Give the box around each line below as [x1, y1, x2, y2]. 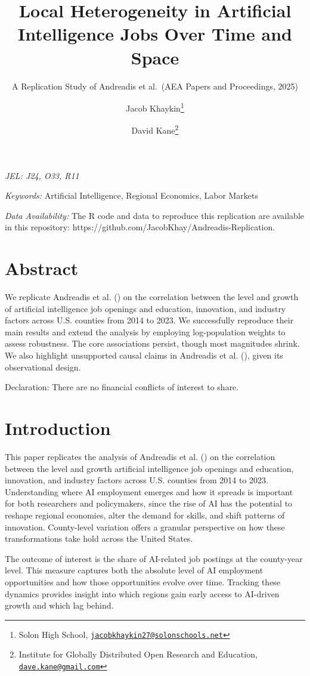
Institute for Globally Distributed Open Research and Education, [18, 648, 258, 660]
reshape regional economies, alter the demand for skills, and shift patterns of [5, 508, 285, 521]
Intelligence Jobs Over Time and [18, 21, 292, 46]
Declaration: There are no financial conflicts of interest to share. [5, 381, 239, 393]
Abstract [5, 256, 79, 280]
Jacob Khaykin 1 [126, 100, 184, 114]
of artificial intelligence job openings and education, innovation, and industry [5, 302, 286, 314]
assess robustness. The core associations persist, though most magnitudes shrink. [5, 337, 300, 350]
